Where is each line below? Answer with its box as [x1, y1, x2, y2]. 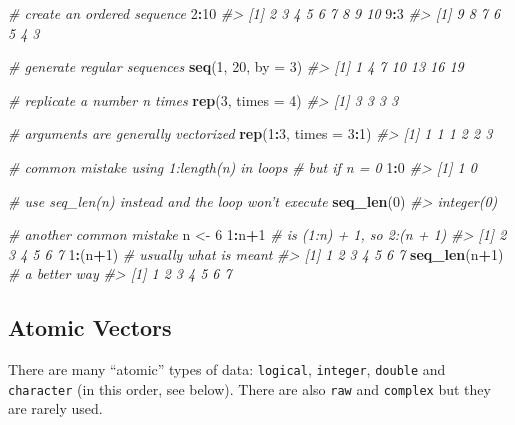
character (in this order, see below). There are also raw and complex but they [8, 378, 491, 399]
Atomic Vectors [8, 312, 172, 343]
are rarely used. [8, 398, 103, 419]
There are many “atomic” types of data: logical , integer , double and [8, 359, 446, 380]
